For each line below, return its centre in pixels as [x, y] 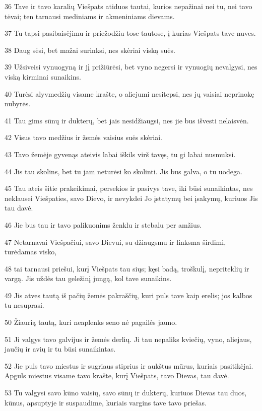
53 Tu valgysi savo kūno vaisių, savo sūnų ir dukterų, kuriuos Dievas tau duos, [126, 393]
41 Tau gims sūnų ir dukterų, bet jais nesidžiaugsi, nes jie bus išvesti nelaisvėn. [127, 120]
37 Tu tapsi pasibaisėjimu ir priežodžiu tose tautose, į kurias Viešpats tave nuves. [130, 33]
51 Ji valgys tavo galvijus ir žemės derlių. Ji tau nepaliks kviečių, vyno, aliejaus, [128, 339]
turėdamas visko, [31, 252]
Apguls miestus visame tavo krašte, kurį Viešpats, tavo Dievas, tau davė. [117, 375]
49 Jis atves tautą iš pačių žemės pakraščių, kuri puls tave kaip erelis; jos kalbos [128, 295]
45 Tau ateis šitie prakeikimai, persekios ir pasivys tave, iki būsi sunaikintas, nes [129, 188]
